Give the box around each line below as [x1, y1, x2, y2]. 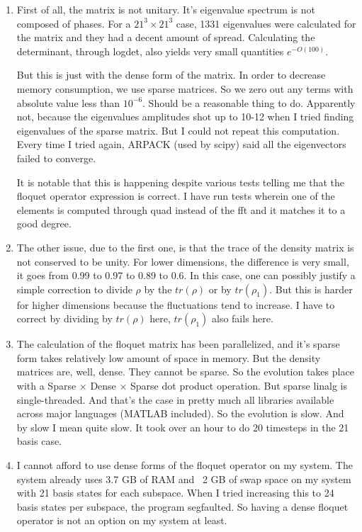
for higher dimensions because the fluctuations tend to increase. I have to [16, 297, 335, 312]
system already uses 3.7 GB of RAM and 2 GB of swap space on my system [16, 471, 351, 486]
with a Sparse [16, 378, 77, 393]
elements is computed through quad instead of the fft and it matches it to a [16, 202, 346, 217]
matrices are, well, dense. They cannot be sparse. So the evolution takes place [16, 364, 354, 379]
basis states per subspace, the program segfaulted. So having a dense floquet [16, 499, 349, 514]
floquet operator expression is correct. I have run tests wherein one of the [16, 188, 335, 203]
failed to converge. [16, 150, 96, 165]
